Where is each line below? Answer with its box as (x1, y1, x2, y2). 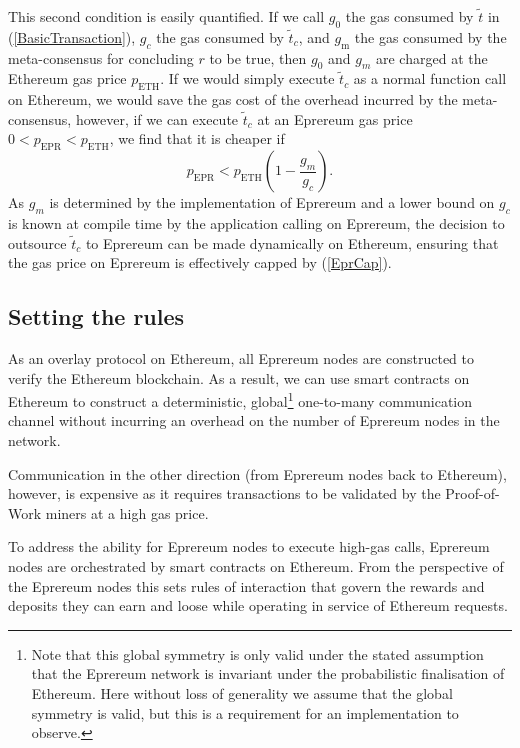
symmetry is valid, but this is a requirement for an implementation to (31, 702, 459, 723)
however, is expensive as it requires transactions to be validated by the (8, 483, 441, 504)
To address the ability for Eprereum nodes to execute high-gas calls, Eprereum (8, 536, 490, 557)
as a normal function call (353, 68, 507, 89)
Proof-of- (445, 483, 500, 504)
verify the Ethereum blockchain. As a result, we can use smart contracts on (8, 367, 470, 388)
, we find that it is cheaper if (109, 128, 285, 149)
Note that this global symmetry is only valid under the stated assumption (31, 643, 484, 664)
